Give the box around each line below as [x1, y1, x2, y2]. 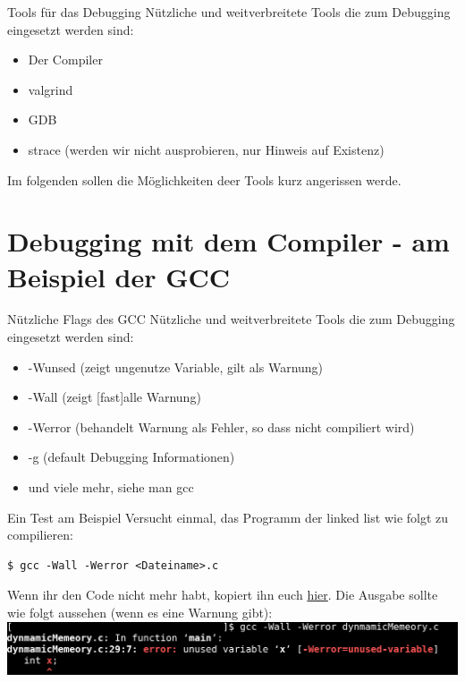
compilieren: [7, 525, 73, 544]
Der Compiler [28, 50, 103, 69]
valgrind [28, 80, 73, 98]
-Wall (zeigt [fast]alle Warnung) [28, 388, 201, 406]
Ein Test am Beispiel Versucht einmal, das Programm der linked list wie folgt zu [7, 507, 449, 526]
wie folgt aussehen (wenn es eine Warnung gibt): [7, 603, 273, 621]
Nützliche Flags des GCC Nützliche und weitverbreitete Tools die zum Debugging [7, 310, 455, 328]
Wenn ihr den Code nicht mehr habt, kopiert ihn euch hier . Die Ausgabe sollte [7, 585, 438, 604]
